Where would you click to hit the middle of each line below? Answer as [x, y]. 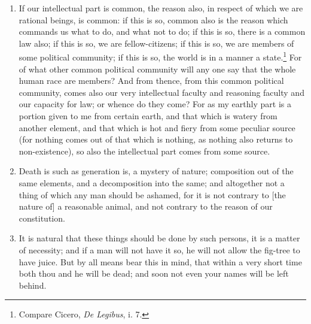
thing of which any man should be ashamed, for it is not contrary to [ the [152, 194]
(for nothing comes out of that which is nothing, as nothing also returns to [156, 139]
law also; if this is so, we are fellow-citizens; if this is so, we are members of [156, 43]
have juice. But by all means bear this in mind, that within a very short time [160, 261]
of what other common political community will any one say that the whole [157, 69]
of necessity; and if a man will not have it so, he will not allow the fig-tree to [159, 249]
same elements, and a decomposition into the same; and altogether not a [152, 182]
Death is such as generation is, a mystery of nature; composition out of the [156, 171]
